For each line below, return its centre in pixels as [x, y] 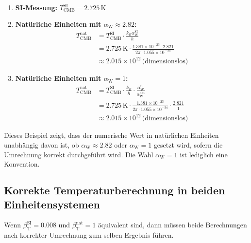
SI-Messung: [36, 7]
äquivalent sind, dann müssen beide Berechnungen [172, 225]
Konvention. [22, 164]
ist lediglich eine [204, 154]
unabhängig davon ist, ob [42, 144]
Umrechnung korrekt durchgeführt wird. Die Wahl [79, 154]
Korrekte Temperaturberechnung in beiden [115, 190]
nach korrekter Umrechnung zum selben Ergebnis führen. [89, 235]
